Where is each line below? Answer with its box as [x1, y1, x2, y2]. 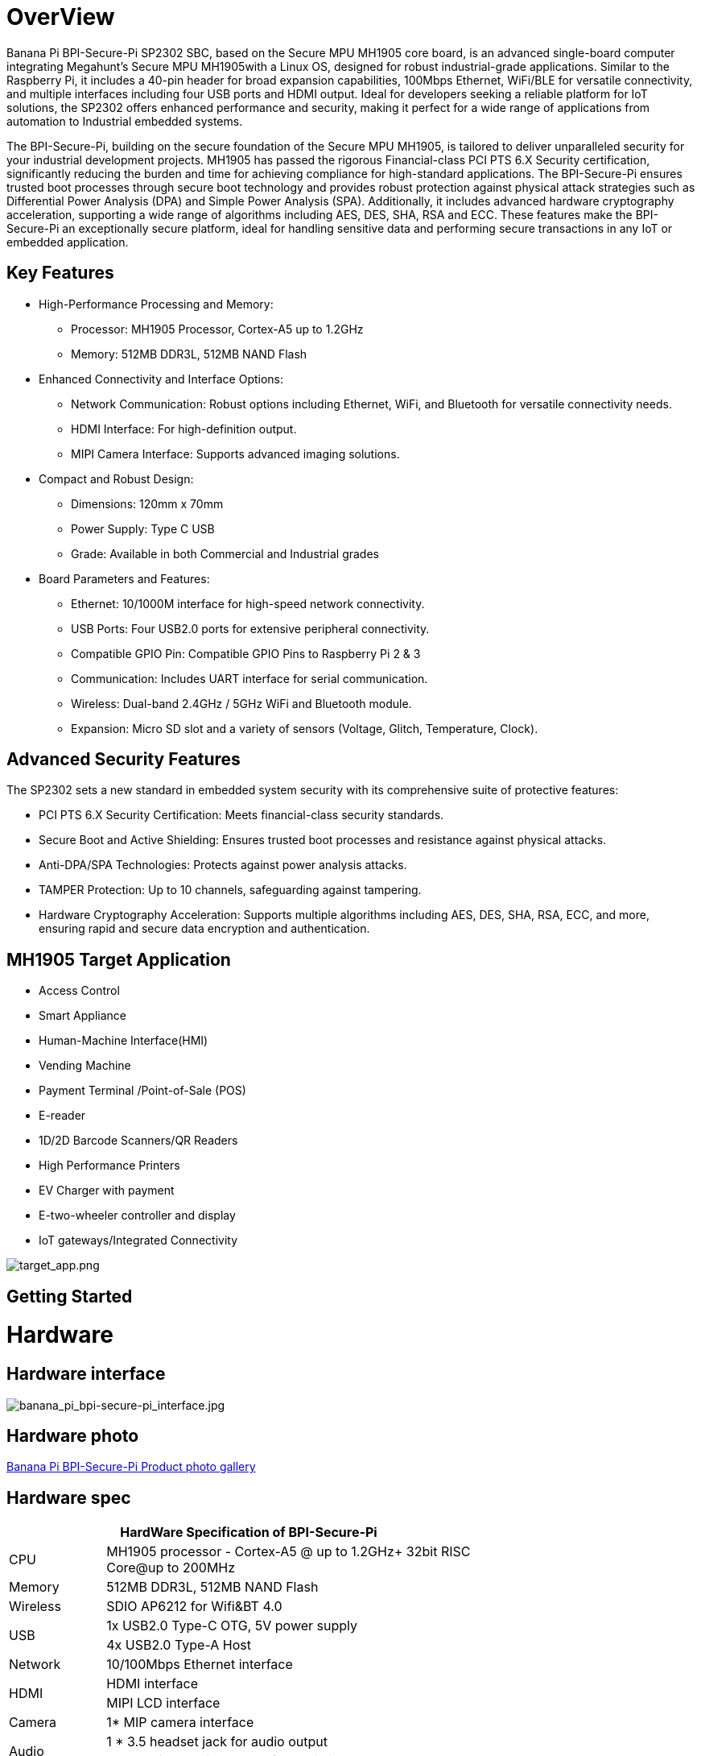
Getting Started [6, 1286, 133, 1307]
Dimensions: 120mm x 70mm [71, 496, 224, 511]
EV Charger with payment [39, 1183, 175, 1198]
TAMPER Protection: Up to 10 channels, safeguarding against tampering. [39, 883, 422, 897]
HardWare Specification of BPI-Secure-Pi [120, 1524, 377, 1541]
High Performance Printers [39, 1158, 180, 1173]
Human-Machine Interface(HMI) [39, 1033, 208, 1048]
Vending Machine [39, 1058, 131, 1073]
